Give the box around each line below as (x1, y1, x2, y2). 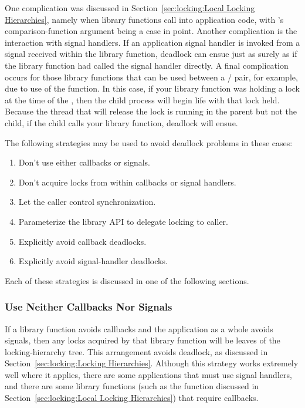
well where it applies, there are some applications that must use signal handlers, (5, 368, 292, 380)
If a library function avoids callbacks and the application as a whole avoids (5, 322, 273, 335)
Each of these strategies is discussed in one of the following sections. (5, 274, 249, 286)
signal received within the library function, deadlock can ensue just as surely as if (5, 48, 297, 60)
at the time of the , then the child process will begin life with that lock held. (5, 93, 280, 106)
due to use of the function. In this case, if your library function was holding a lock (5, 82, 300, 95)
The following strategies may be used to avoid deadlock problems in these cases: (5, 136, 293, 149)
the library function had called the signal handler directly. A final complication (5, 59, 289, 71)
